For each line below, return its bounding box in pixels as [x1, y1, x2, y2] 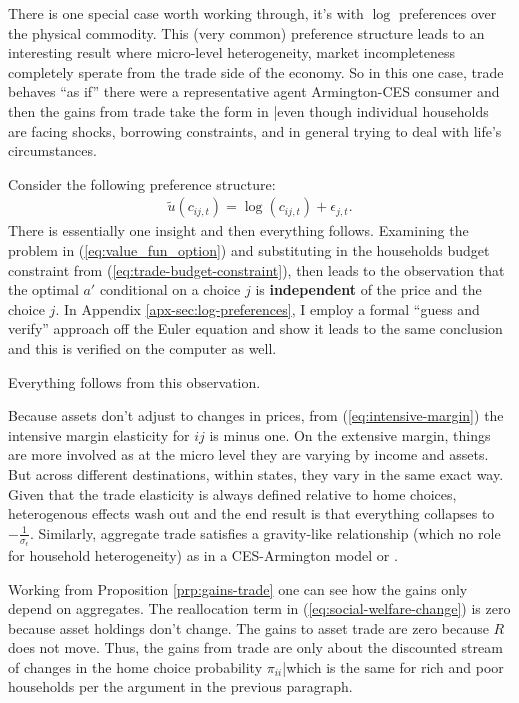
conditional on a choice [99, 279, 241, 300]
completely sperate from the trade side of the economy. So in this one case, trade [8, 61, 504, 82]
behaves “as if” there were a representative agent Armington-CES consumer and [8, 81, 500, 102]
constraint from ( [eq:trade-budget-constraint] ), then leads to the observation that [8, 259, 505, 280]
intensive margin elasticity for [8, 424, 190, 445]
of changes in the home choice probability [8, 656, 263, 677]
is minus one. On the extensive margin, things [209, 424, 491, 445]
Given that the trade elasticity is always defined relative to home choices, [8, 483, 457, 504]
